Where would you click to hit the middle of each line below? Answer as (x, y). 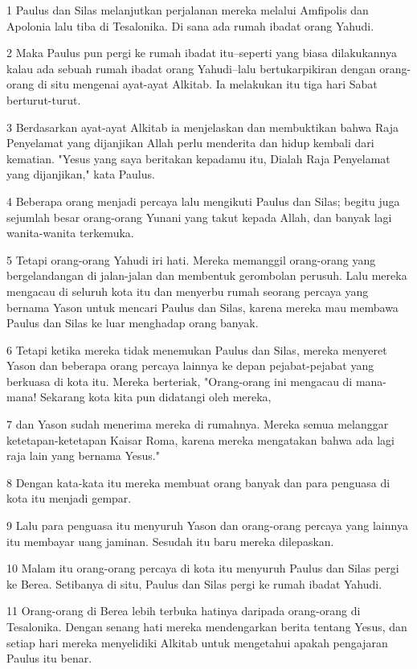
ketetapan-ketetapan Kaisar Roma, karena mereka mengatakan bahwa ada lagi (200, 439)
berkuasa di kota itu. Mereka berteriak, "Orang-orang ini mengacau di (180, 381)
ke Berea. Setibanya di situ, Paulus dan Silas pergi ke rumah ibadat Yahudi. (194, 583)
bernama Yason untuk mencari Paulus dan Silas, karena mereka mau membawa (202, 307)
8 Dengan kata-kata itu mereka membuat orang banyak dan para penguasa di (198, 482)
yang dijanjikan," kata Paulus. (81, 174)
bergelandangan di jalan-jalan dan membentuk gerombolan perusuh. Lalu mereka (207, 275)
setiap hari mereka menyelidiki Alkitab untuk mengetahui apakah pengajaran (197, 642)
